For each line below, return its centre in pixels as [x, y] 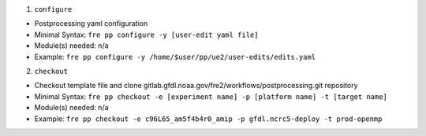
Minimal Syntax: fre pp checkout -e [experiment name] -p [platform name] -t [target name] [211, 96]
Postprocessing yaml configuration [91, 24]
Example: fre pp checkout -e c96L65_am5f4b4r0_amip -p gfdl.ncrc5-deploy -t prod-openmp [208, 119]
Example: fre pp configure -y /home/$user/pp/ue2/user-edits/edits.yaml [175, 57]
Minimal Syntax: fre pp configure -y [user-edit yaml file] [147, 35]
